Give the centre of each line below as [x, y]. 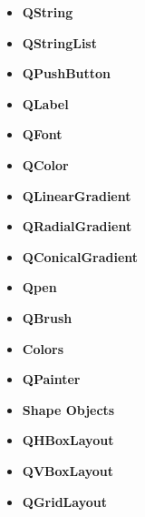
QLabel [45, 103]
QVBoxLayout [68, 470]
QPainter [51, 379]
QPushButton [67, 73]
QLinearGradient [77, 195]
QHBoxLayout [68, 440]
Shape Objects [68, 409]
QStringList [59, 42]
